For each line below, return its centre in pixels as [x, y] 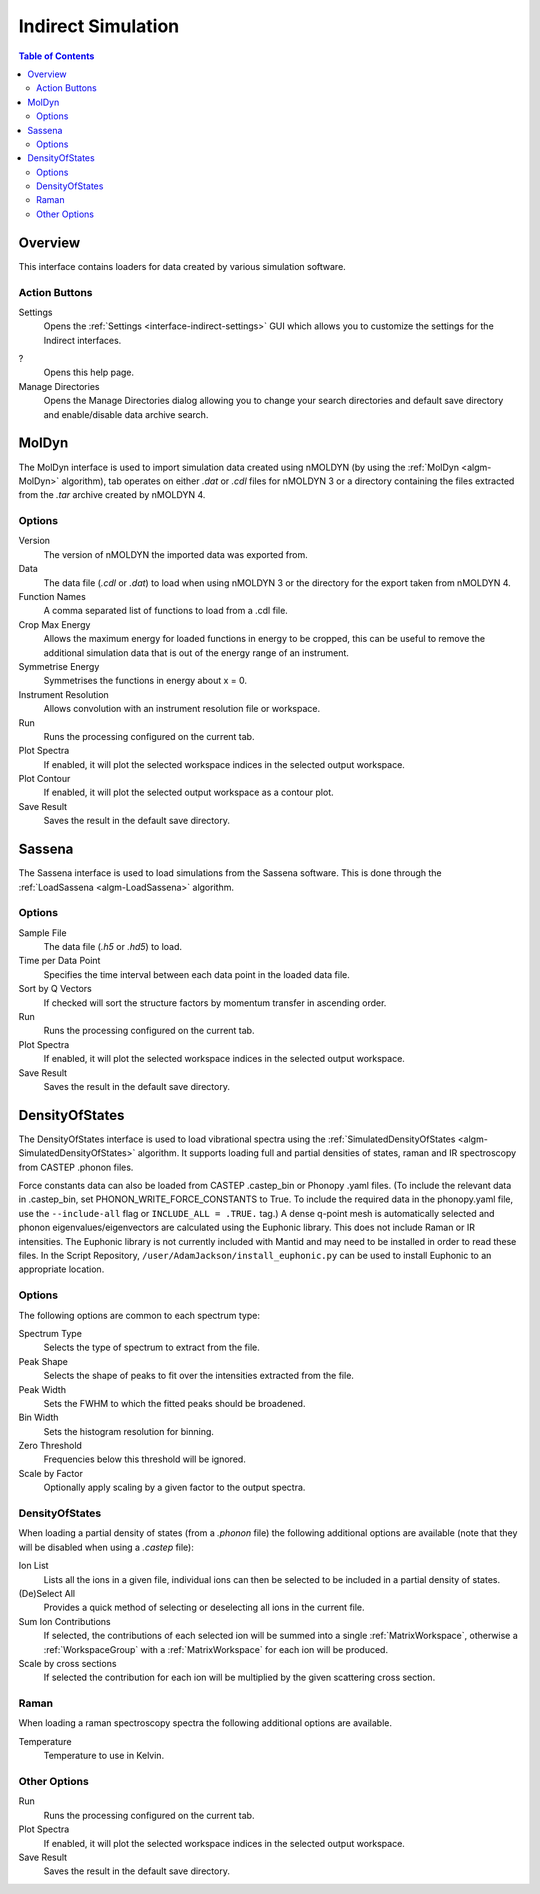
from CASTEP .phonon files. [76, 1167]
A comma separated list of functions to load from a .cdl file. [166, 611]
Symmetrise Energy [59, 666]
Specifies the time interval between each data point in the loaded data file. [196, 974]
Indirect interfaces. [82, 340]
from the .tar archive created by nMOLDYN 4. [112, 495]
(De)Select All [46, 1593]
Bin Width [38, 1417]
